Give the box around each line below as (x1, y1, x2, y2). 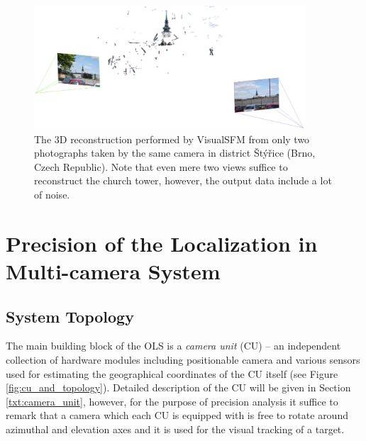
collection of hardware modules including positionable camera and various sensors (6, 352, 360, 367)
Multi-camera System (6, 256, 221, 285)
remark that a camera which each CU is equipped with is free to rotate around (6, 408, 348, 423)
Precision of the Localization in (6, 228, 318, 257)
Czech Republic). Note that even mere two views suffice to (34, 159, 288, 174)
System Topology (6, 305, 134, 327)
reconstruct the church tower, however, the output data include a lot (34, 173, 332, 188)
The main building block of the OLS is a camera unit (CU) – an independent (6, 338, 341, 353)
